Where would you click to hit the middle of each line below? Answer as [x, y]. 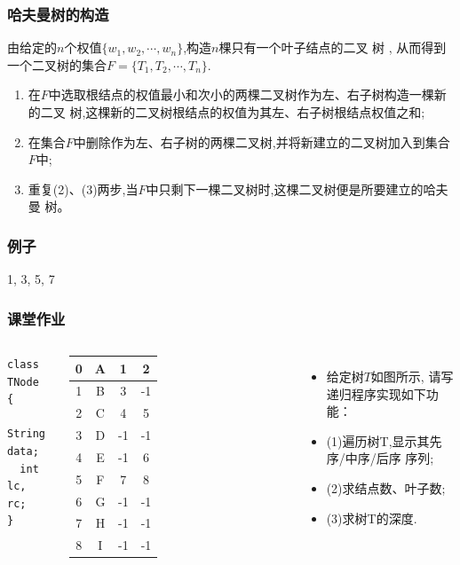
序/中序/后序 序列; [380, 458]
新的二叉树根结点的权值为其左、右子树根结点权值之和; [268, 112]
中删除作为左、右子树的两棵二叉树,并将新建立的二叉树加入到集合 [262, 141]
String [26, 434]
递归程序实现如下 [376, 393]
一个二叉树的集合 [57, 64]
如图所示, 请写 [412, 376]
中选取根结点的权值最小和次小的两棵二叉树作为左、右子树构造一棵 [241, 94]
